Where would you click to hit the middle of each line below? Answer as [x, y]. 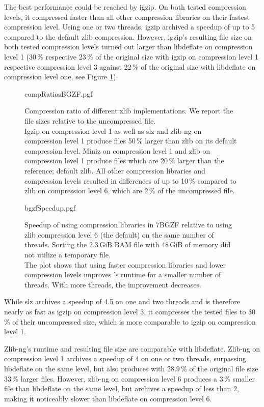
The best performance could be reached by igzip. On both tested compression [125, 7]
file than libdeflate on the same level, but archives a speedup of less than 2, [122, 388]
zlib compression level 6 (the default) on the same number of [119, 234]
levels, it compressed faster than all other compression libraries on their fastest [127, 17]
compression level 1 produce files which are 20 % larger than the [124, 161]
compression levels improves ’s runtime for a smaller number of [123, 274]
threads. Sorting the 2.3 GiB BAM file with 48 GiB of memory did [128, 244]
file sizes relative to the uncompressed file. [90, 120]
